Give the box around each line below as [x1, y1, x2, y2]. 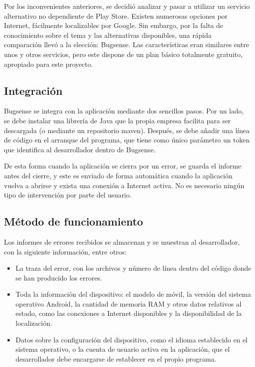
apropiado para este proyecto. [4, 58, 93, 69]
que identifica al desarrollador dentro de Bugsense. [4, 144, 156, 154]
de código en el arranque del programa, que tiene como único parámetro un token [4, 135, 250, 145]
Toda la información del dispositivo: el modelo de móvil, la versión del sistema [15, 289, 251, 299]
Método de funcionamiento [4, 214, 143, 229]
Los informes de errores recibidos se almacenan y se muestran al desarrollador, [4, 236, 240, 247]
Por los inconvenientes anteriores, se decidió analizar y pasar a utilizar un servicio [4, 1, 250, 11]
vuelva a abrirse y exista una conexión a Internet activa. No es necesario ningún [4, 180, 245, 190]
